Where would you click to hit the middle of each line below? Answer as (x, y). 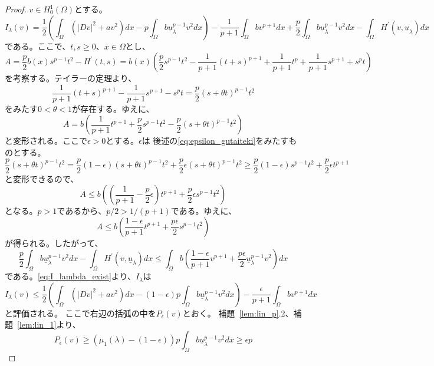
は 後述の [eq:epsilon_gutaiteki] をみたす (215, 141)
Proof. (16, 9)
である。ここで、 (38, 46)
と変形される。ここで (46, 141)
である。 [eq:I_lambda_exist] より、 (70, 276)
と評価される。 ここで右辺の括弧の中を (80, 313)
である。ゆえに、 (203, 211)
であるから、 (82, 211)
